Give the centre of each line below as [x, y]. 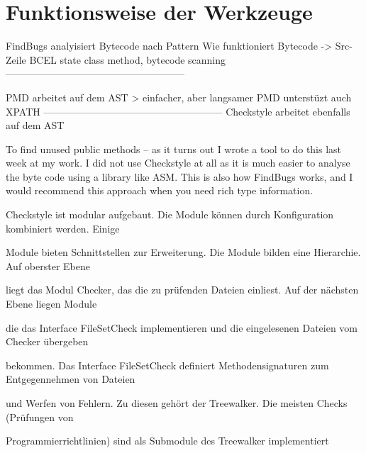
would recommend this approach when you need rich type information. [160, 190]
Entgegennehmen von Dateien [71, 379]
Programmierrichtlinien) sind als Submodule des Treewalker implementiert [167, 441]
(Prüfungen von [40, 416]
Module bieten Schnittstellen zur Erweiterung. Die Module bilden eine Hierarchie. [183, 252]
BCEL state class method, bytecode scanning [128, 59]
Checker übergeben [47, 341]
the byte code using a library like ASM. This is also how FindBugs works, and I [179, 176]
